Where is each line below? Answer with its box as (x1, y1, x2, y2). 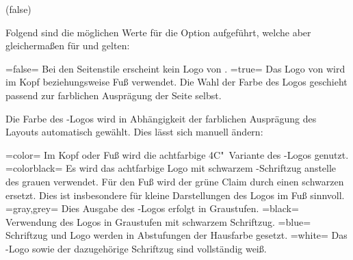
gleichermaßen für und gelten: (5, 38, 130, 53)
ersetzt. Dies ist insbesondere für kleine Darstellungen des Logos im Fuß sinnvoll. (5, 187, 345, 202)
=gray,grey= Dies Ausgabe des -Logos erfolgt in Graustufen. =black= (5, 201, 299, 216)
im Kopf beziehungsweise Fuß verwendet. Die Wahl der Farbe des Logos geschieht (5, 75, 348, 89)
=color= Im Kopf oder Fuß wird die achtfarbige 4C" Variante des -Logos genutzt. (5, 147, 349, 161)
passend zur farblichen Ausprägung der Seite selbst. (5, 88, 222, 102)
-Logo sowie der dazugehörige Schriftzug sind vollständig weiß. (5, 241, 267, 255)
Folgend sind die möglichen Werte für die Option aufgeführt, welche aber (5, 25, 311, 39)
